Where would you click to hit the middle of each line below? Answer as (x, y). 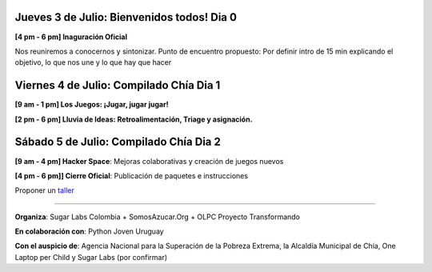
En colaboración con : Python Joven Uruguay (89, 231)
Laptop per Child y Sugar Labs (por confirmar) (91, 257)
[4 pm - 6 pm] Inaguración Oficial (71, 37)
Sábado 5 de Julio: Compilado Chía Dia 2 (118, 142)
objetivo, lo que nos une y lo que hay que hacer (93, 62)
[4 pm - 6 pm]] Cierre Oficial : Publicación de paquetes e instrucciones (131, 175)
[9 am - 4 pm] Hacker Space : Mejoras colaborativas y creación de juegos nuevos (149, 161)
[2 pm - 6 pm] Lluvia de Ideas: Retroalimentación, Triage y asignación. (134, 119)
